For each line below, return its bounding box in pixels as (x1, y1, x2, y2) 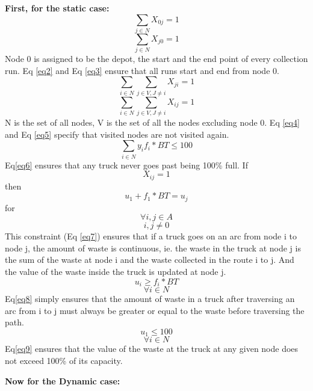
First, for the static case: (5, 2, 110, 14)
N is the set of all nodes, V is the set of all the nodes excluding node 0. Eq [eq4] (5, 116, 300, 129)
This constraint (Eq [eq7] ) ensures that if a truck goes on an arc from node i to (5, 230, 297, 242)
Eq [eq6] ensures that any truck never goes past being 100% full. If (5, 158, 248, 171)
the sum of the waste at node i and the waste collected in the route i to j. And (5, 253, 294, 266)
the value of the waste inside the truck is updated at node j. (5, 265, 226, 278)
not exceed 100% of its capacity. (5, 354, 123, 366)
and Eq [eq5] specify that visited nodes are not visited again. (5, 128, 229, 140)
